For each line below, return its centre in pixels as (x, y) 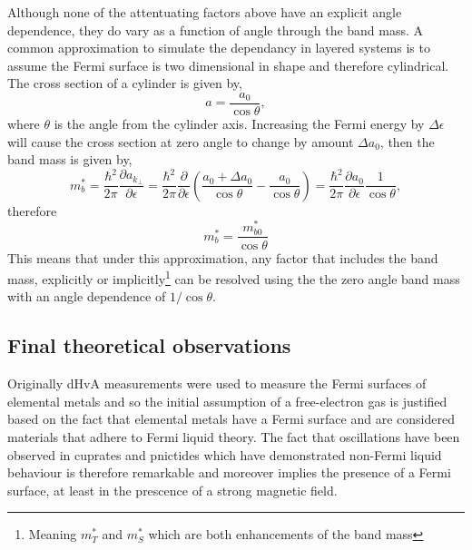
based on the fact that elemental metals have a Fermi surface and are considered (231, 419)
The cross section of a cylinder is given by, (125, 83)
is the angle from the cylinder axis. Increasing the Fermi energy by (239, 124)
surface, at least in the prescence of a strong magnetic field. (172, 490)
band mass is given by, (70, 159)
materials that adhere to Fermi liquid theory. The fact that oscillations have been (234, 436)
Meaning (53, 534)
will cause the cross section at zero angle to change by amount (181, 141)
